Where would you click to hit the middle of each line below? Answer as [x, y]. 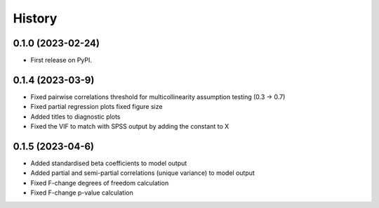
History [35, 18]
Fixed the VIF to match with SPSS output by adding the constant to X [130, 126]
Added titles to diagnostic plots [75, 117]
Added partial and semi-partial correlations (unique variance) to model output [143, 173]
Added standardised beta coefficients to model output [109, 163]
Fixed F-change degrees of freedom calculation [100, 183]
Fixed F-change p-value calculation [82, 193]
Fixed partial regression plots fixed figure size [97, 107]
